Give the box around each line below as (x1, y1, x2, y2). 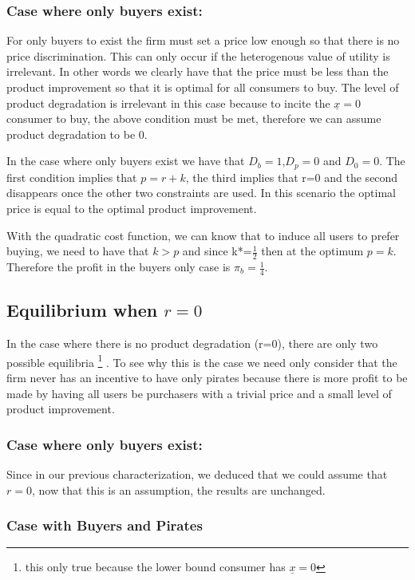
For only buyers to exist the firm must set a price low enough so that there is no (6, 32, 400, 49)
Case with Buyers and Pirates (6, 515, 203, 535)
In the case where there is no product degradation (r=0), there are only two (6, 335, 378, 352)
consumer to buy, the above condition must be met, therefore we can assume (6, 110, 381, 127)
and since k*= (182, 243, 252, 259)
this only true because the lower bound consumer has (25, 558, 286, 575)
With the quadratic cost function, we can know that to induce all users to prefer (6, 227, 400, 243)
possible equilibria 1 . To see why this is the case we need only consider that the (6, 351, 397, 370)
